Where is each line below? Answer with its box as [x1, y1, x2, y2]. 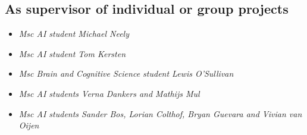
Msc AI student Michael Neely [18, 27, 129, 40]
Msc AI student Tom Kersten [18, 47, 126, 59]
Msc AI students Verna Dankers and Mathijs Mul [18, 87, 200, 99]
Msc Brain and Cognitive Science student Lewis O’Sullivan [18, 67, 234, 80]
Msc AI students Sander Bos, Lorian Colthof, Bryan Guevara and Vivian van [18, 107, 302, 120]
